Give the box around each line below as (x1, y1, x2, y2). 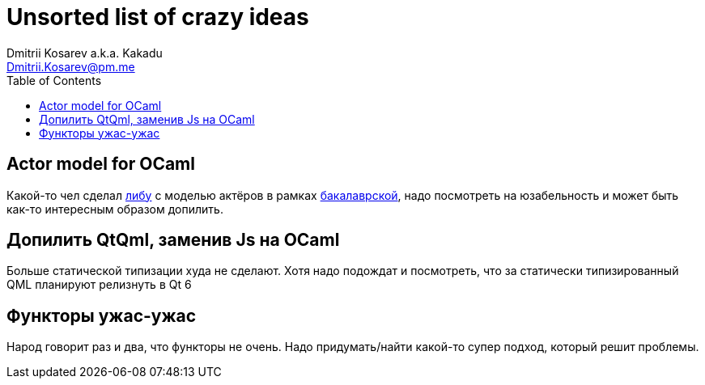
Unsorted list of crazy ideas (6, 3, 309, 31)
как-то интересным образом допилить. (6, 201, 223, 216)
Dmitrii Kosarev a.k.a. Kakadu (6, 45, 163, 60)
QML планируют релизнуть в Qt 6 (6, 277, 192, 292)
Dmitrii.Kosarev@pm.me (6, 59, 135, 74)
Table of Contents (6, 73, 102, 87)
